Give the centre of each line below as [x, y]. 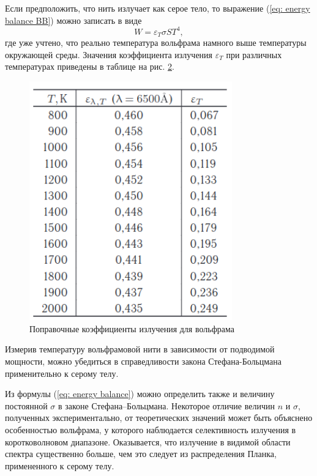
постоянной [26, 405]
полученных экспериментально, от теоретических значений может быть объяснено [159, 418]
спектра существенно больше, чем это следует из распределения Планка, [141, 454]
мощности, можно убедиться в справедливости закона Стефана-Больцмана [144, 361]
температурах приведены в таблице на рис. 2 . [90, 66]
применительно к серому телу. [62, 373]
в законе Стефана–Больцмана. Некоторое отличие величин [166, 405]
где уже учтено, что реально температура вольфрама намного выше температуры [156, 43]
